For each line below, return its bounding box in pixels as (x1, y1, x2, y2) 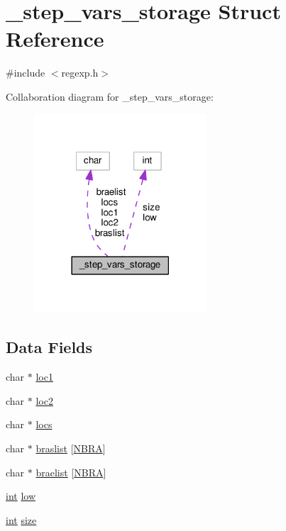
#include (6, 65, 45, 80)
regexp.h (61, 65, 99, 80)
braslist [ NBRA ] (35, 441, 106, 456)
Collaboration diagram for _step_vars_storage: (6, 89, 214, 104)
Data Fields (6, 336, 93, 358)
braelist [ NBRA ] (35, 464, 106, 479)
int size (6, 512, 37, 527)
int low (6, 488, 36, 503)
